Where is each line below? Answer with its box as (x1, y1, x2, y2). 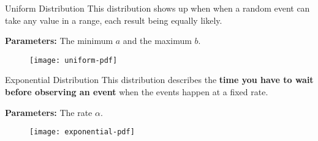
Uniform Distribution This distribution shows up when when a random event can (5, 2, 310, 14)
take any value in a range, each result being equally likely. (5, 13, 222, 26)
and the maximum (123, 34, 192, 47)
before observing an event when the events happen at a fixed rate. (5, 85, 268, 98)
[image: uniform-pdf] (29, 56, 118, 65)
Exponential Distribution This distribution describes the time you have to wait (5, 73, 314, 86)
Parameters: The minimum (5, 34, 113, 47)
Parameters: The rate (5, 106, 93, 118)
